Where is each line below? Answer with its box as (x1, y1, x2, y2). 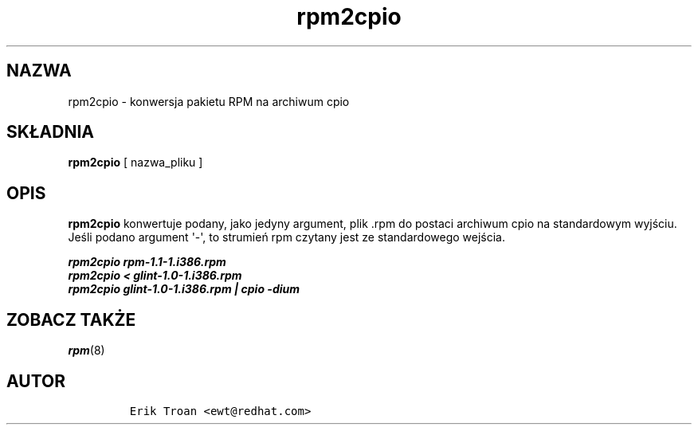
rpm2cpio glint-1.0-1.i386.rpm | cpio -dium (68, 282, 300, 296)
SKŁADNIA (6, 122, 94, 143)
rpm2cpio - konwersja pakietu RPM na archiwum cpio (68, 94, 350, 108)
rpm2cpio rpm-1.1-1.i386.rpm (68, 255, 226, 269)
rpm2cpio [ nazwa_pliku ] (68, 155, 203, 170)
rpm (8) (68, 343, 105, 358)
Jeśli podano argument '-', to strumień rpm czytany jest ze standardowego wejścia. (68, 230, 506, 245)
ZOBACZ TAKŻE (6, 309, 136, 330)
